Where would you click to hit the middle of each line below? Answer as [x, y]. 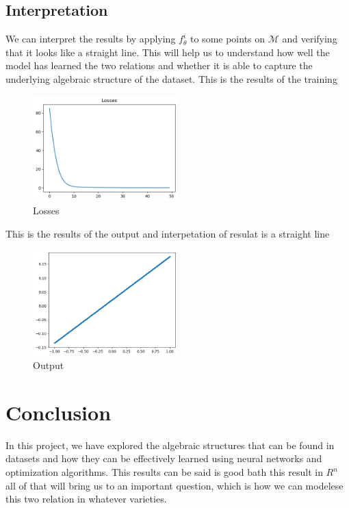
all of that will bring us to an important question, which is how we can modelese [174, 485]
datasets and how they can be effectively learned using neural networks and [164, 458]
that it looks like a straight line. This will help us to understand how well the [168, 52]
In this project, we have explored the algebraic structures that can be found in [170, 445]
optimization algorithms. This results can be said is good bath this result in [164, 472]
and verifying [310, 39]
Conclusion [59, 412]
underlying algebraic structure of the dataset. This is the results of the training [171, 78]
